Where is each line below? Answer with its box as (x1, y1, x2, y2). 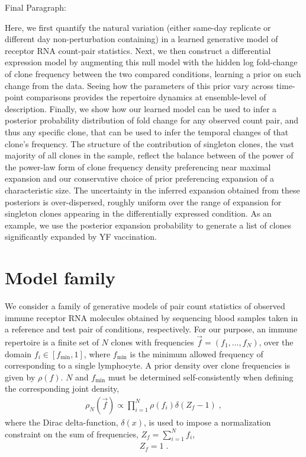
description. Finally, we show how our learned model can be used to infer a (5, 102, 277, 115)
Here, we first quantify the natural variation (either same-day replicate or (5, 21, 271, 33)
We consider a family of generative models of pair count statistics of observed (5, 300, 285, 312)
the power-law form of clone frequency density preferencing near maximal (5, 160, 271, 173)
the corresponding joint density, (5, 382, 120, 395)
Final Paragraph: (5, 1, 66, 13)
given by (5, 370, 36, 383)
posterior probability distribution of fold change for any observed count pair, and (5, 114, 299, 126)
